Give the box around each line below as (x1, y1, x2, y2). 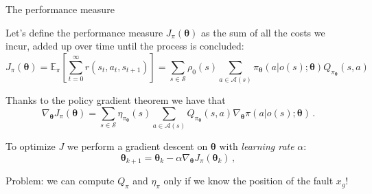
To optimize (5, 139, 56, 153)
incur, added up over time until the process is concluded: (5, 39, 244, 53)
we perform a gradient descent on (67, 139, 208, 153)
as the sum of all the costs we (201, 25, 325, 39)
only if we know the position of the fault (163, 173, 334, 188)
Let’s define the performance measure (5, 25, 163, 39)
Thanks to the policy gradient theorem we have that (5, 93, 226, 107)
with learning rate (219, 139, 294, 153)
